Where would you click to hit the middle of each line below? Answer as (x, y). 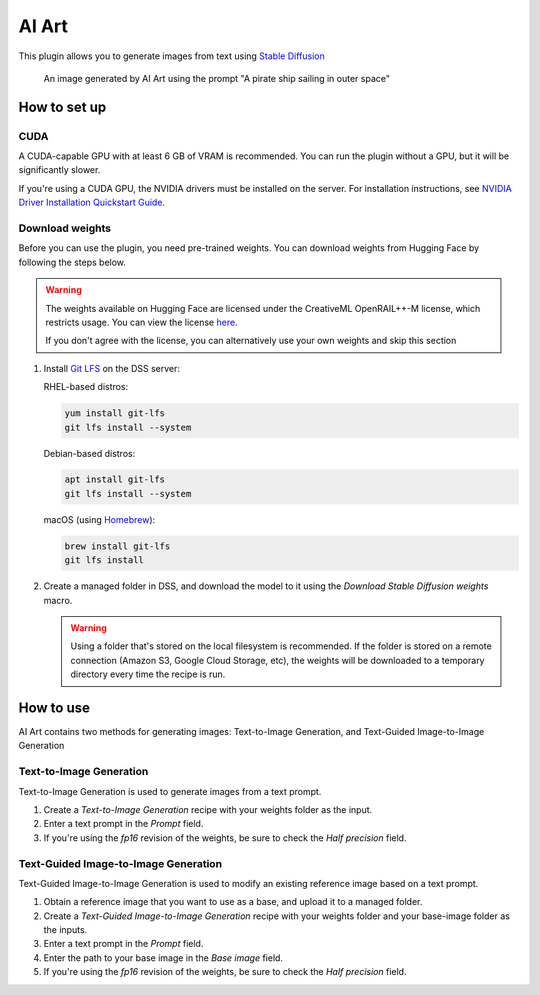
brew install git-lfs (117, 546)
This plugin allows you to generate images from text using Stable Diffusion (171, 56)
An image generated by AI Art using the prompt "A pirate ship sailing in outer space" (216, 78)
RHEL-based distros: (86, 387)
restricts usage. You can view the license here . (142, 322)
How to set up (62, 106)
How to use (54, 707)
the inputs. (65, 930)
